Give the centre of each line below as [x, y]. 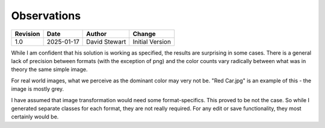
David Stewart [106, 41]
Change [144, 34]
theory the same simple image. [49, 70]
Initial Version [152, 41]
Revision [27, 34]
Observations [46, 16]
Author [97, 34]
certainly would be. [35, 117]
